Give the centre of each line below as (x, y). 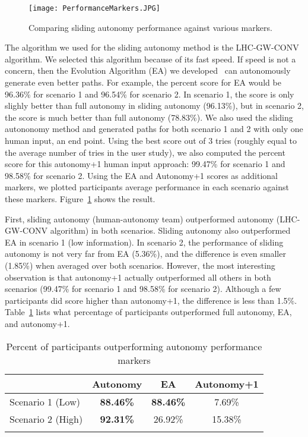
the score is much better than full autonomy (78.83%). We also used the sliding (149, 117)
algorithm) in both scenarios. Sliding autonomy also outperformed (170, 230)
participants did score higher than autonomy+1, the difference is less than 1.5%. (151, 300)
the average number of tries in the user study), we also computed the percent (145, 152)
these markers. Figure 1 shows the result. (80, 198)
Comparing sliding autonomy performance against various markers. (150, 27)
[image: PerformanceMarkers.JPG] (94, 8)
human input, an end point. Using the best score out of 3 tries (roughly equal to (151, 140)
